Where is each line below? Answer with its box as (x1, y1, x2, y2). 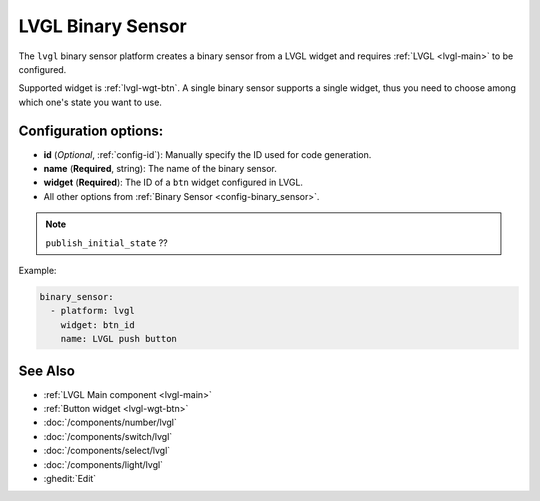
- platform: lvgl (50, 305, 135, 317)
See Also (18, 362, 75, 379)
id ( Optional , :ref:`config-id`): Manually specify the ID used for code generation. (43, 148, 372, 160)
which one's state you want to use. (18, 96, 162, 108)
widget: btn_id (60, 319, 135, 330)
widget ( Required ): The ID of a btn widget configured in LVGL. (43, 176, 304, 189)
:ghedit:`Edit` (43, 472, 97, 484)
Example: (18, 264, 57, 276)
